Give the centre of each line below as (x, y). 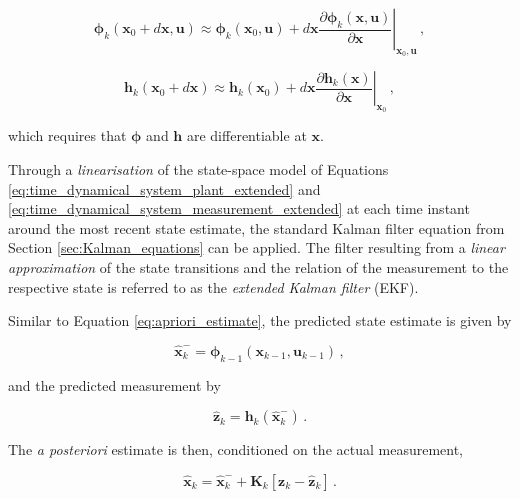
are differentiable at (246, 135)
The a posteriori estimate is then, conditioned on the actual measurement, (235, 449)
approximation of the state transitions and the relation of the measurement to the (258, 266)
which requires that (67, 135)
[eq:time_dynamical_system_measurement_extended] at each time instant (239, 208)
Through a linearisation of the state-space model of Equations (198, 169)
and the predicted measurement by (114, 384)
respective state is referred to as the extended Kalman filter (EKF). (213, 286)
